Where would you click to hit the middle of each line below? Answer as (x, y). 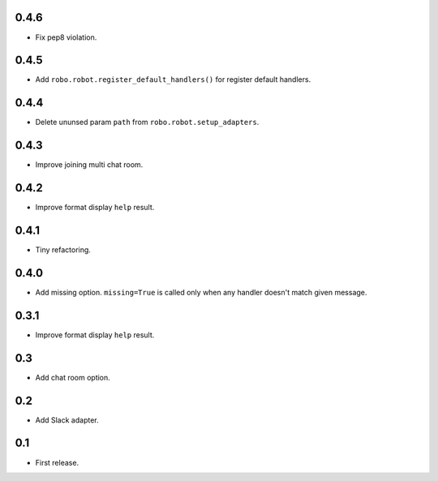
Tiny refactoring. (63, 250)
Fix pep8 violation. (66, 37)
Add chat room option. (73, 377)
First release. (57, 462)
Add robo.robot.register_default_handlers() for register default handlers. (173, 79)
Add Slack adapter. (67, 420)
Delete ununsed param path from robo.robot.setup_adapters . (147, 122)
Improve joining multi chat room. (89, 165)
